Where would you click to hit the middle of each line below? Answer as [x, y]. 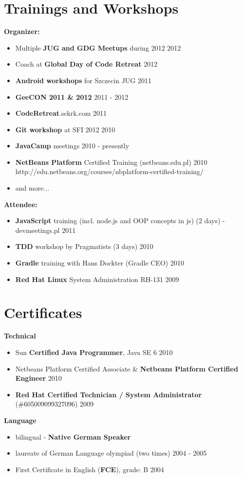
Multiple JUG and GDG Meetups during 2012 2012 [98, 47]
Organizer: [22, 31]
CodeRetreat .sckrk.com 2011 [61, 113]
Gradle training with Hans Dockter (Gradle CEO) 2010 [100, 263]
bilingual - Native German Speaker [73, 436]
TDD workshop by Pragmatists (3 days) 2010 [84, 246]
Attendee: [21, 204]
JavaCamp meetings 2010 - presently [72, 146]
